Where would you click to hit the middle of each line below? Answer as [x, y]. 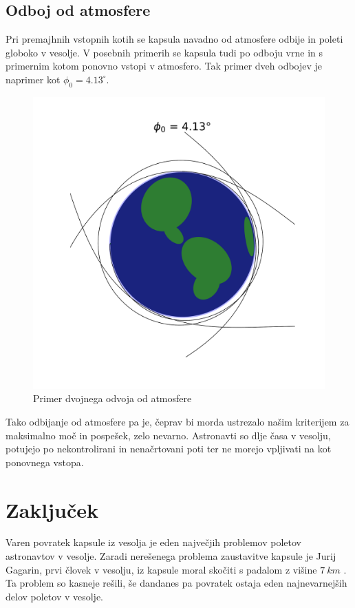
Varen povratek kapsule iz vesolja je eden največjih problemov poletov [154, 542]
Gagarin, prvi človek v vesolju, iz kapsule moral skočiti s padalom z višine [161, 569]
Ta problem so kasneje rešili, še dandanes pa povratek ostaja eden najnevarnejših [176, 583]
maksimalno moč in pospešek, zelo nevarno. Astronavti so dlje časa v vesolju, [168, 435]
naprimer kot [33, 79]
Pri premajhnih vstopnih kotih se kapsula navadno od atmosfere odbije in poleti [174, 39]
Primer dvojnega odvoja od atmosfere [112, 398]
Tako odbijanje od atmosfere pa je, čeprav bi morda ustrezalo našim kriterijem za [177, 421]
